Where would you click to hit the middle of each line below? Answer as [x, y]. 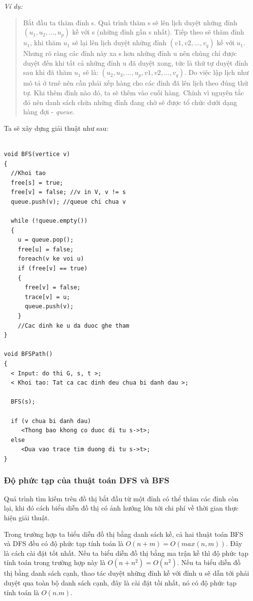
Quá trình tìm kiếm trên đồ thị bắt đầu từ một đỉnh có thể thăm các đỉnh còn [121, 498]
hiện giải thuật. [27, 517]
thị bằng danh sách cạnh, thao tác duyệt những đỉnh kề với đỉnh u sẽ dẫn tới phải [126, 573]
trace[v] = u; [47, 297]
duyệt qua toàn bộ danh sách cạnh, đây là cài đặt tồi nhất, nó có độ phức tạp [120, 582]
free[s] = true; [37, 183]
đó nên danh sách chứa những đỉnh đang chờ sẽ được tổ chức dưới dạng [130, 102]
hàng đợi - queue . [49, 112]
